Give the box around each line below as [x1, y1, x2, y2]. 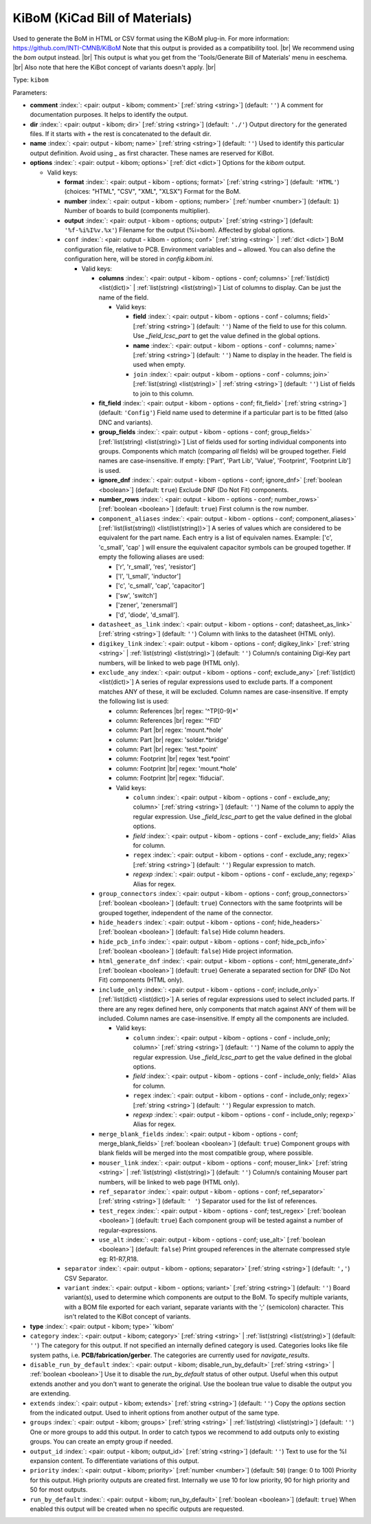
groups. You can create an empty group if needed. [30, 1437, 173, 1446]
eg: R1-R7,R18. [98, 1255, 139, 1263]
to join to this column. [133, 389, 194, 398]
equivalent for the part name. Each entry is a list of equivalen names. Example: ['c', [98, 533, 333, 542]
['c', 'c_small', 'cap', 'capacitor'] [115, 581, 205, 590]
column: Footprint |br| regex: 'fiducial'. [115, 774, 225, 783]
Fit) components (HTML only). [98, 976, 184, 984]
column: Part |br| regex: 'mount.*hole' [115, 726, 223, 735]
